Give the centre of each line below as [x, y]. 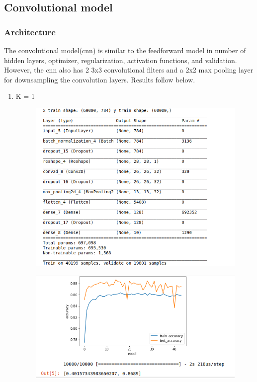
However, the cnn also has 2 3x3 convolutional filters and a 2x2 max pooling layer [129, 70]
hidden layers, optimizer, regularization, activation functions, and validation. [121, 60]
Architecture [30, 32]
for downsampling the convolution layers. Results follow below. [100, 79]
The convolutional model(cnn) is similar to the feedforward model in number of [125, 50]
